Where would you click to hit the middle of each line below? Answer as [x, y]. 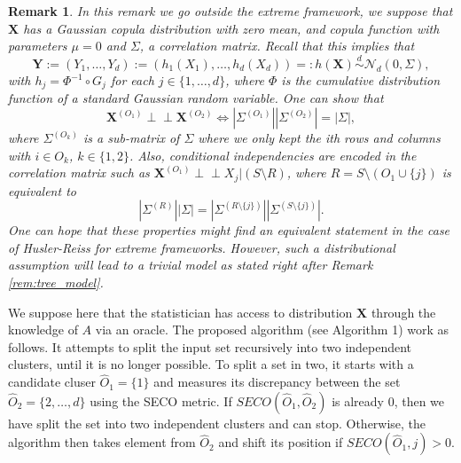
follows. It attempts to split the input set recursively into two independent [210, 346]
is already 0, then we [388, 400]
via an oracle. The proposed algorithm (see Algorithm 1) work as [272, 330]
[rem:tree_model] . [56, 283]
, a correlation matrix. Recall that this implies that [277, 46]
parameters [38, 46]
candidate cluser [52, 382]
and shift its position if [281, 442]
